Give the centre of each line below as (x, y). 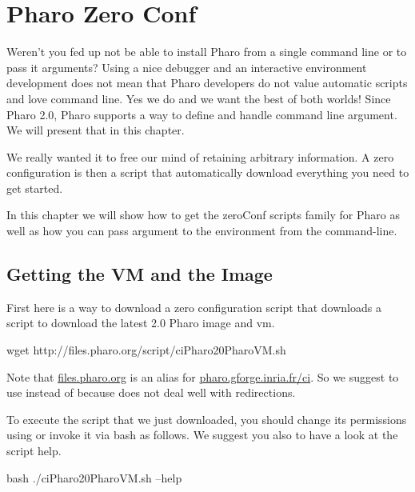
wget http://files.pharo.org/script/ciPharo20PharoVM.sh (146, 350)
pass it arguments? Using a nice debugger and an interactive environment (187, 67)
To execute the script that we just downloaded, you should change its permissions (207, 419)
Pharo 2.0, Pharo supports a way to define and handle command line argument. (202, 114)
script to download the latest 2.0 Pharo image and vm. (141, 323)
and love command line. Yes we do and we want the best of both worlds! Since (199, 98)
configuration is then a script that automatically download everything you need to (208, 172)
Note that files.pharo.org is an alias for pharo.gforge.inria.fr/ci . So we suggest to (203, 376)
